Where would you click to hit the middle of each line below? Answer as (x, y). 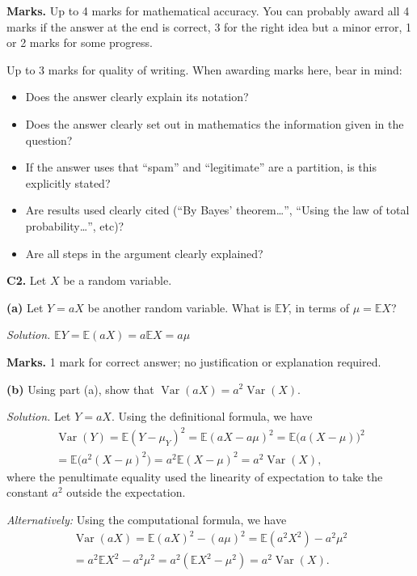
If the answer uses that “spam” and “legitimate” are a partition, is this (201, 167)
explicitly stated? (68, 182)
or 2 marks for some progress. (80, 42)
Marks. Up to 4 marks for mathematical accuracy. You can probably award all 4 (208, 11)
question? (49, 140)
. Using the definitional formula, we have (212, 416)
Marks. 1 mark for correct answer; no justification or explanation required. (194, 361)
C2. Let (27, 280)
